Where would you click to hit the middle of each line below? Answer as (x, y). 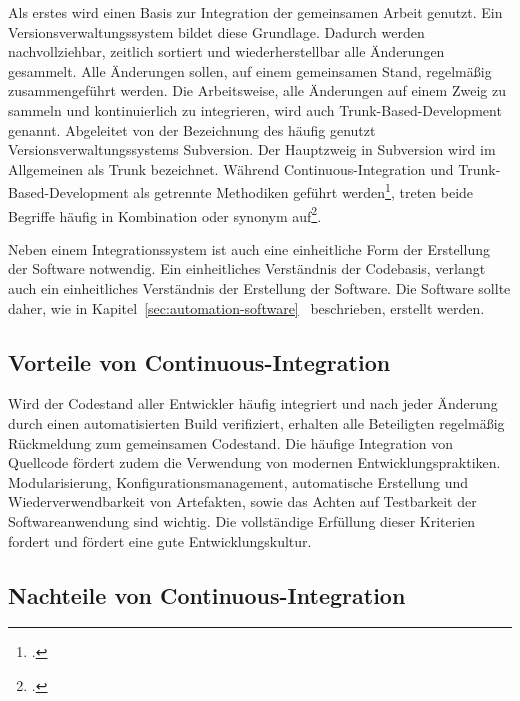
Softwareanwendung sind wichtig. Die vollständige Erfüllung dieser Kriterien (242, 520)
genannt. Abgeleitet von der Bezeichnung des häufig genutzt (192, 129)
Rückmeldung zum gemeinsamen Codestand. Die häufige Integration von (231, 442)
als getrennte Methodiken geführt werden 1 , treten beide (303, 190)
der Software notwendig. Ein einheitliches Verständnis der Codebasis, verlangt (247, 268)
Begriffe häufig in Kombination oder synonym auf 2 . (165, 214)
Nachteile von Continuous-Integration (207, 594)
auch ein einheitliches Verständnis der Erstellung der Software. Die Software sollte (259, 288)
